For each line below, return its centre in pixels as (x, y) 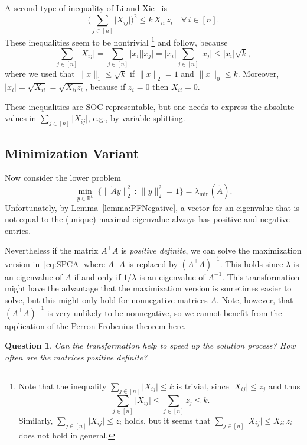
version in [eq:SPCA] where (55, 263)
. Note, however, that (255, 299)
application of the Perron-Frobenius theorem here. (95, 325)
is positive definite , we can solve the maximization (211, 250)
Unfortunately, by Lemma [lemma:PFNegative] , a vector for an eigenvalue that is (152, 207)
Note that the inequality (63, 386)
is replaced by (153, 263)
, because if (105, 87)
